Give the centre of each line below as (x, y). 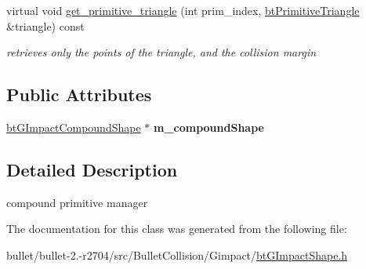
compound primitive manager (77, 202)
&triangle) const (45, 25)
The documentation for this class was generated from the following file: (177, 229)
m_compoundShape (208, 127)
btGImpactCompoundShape (74, 127)
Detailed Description (92, 169)
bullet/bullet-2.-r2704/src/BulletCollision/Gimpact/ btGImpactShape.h (177, 254)
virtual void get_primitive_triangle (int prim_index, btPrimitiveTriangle (183, 10)
